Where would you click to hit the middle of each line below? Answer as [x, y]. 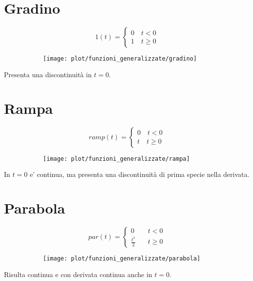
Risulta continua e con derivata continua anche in [78, 274]
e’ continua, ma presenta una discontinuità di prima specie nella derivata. [139, 174]
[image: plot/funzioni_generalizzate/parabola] [122, 258]
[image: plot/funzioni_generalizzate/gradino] [120, 59]
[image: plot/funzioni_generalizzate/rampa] [116, 159]
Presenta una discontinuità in [48, 74]
